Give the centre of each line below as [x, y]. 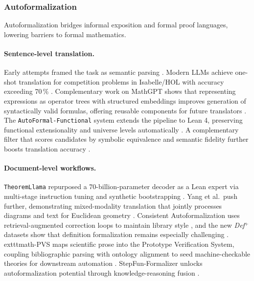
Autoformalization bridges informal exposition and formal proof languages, [116, 25]
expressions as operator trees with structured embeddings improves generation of [125, 100]
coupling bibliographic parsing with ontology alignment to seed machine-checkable [127, 253]
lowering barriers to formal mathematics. [65, 34]
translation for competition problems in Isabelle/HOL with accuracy [121, 81]
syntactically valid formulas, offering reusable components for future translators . [125, 110]
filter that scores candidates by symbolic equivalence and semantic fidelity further [126, 139]
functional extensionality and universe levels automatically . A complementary [121, 129]
